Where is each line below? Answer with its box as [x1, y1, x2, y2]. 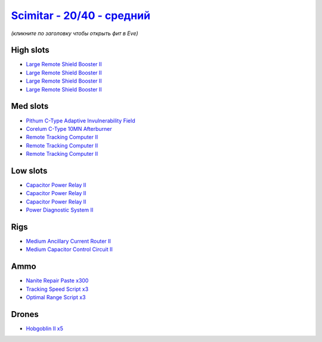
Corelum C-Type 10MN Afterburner [26, 125, 113, 132]
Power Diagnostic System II [26, 206, 94, 214]
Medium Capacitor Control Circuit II [26, 246, 113, 253]
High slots [11, 45, 50, 55]
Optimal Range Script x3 [26, 294, 86, 301]
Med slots [11, 101, 49, 111]
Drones [11, 309, 39, 319]
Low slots [11, 165, 48, 175]
